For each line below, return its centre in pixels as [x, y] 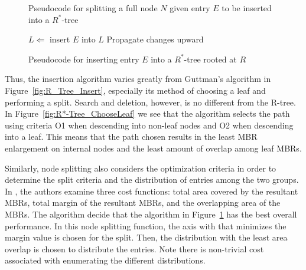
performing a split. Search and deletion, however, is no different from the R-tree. [150, 102]
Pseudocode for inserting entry [84, 59]
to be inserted [247, 8]
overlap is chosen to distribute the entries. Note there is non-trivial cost [134, 248]
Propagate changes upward [155, 39]
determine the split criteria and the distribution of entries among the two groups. [152, 180]
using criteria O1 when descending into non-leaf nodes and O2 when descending [149, 125]
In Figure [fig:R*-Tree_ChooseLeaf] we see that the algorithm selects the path [147, 113]
